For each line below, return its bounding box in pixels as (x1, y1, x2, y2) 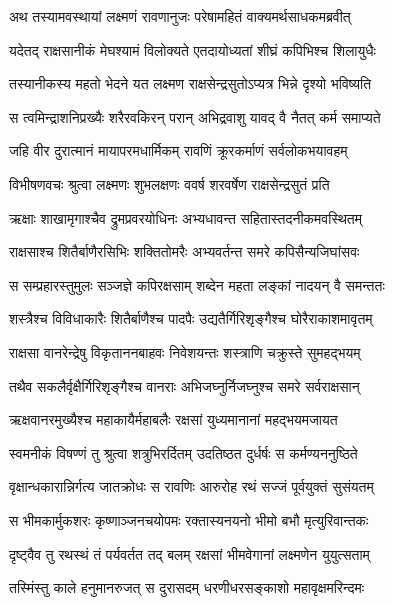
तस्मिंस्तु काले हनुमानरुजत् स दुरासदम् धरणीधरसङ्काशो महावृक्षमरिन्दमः (9, 577, 365, 598)
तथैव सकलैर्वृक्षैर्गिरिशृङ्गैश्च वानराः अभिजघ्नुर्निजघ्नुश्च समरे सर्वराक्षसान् (9, 375, 360, 396)
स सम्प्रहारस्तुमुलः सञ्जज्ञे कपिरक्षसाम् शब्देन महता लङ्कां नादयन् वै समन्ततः (9, 274, 385, 295)
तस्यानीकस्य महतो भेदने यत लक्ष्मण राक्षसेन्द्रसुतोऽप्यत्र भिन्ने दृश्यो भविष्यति (9, 73, 372, 94)
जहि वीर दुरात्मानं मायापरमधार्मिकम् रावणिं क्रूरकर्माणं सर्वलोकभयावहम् (9, 140, 348, 161)
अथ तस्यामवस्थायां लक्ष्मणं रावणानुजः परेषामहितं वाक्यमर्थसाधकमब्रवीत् (9, 6, 351, 26)
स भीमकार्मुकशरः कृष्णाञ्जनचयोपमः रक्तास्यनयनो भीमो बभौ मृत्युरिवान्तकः (9, 509, 369, 530)
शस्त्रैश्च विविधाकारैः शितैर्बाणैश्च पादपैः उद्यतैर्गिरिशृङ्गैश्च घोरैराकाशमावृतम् (9, 308, 373, 329)
